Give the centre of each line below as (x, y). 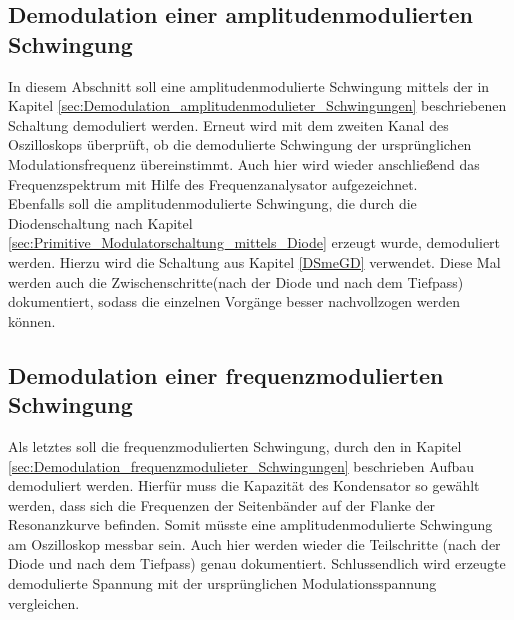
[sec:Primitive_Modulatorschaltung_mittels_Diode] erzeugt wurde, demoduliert (254, 242)
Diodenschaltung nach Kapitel (100, 222)
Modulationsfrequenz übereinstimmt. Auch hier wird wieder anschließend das (244, 163)
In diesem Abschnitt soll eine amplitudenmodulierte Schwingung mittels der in (249, 85)
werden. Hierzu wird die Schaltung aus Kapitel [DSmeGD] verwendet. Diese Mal (254, 261)
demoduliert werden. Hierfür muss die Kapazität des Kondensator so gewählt (244, 485)
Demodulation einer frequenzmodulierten (226, 374)
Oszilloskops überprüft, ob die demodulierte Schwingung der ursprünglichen (240, 144)
